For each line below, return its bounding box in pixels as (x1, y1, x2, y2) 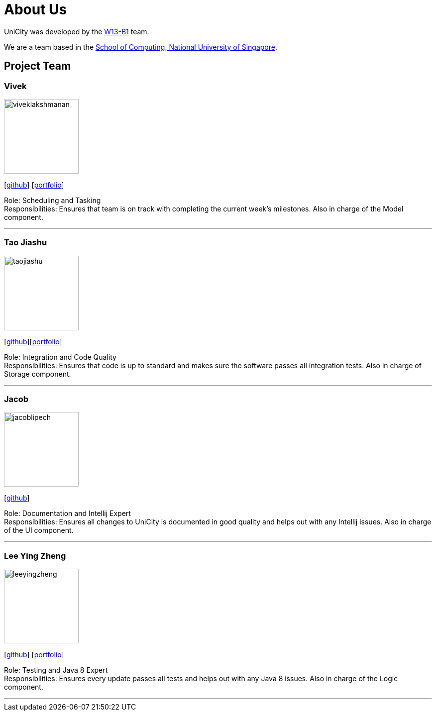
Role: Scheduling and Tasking (4, 196, 101, 204)
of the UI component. (4, 526, 74, 535)
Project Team (4, 60, 71, 73)
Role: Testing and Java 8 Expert (4, 666, 108, 675)
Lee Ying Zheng (4, 550, 66, 561)
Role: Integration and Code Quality (4, 352, 116, 361)
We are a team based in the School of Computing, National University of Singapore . (4, 42, 278, 51)
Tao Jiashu (4, 237, 47, 248)
